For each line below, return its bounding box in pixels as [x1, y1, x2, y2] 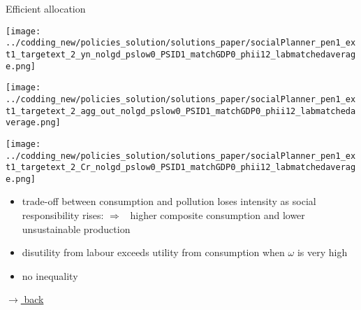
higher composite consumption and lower [130, 208, 305, 223]
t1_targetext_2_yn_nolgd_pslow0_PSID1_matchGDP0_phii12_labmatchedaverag [6, 49, 356, 59]
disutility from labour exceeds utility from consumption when [22, 245, 285, 260]
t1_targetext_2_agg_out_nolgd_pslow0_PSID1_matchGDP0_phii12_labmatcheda [6, 106, 356, 116]
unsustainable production [22, 221, 131, 236]
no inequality [22, 268, 78, 283]
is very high [297, 245, 348, 260]
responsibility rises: [22, 208, 104, 223]
